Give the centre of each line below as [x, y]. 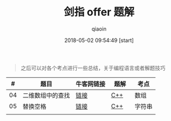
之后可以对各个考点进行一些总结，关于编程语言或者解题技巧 [93, 68]
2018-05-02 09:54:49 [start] [99, 40]
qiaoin [99, 29]
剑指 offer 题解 [99, 12]
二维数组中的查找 [46, 95]
